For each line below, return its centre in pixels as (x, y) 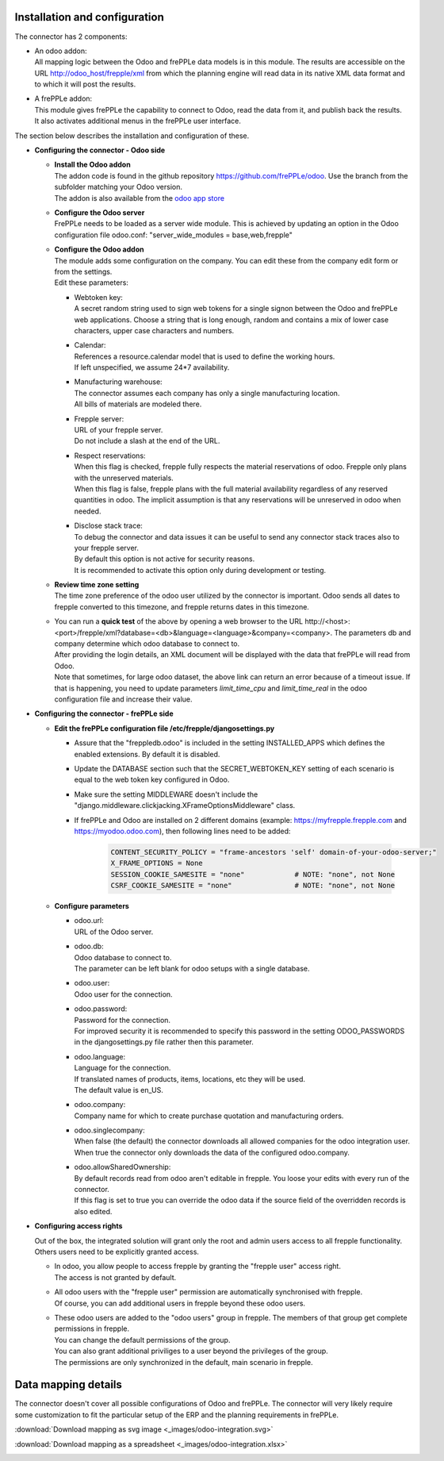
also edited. (93, 1211)
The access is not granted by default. (115, 1277)
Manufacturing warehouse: (118, 382)
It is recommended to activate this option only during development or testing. (200, 570)
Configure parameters (92, 906)
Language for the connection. (122, 1068)
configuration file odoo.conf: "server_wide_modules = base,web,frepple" (173, 235)
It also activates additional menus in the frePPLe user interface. (138, 121)
